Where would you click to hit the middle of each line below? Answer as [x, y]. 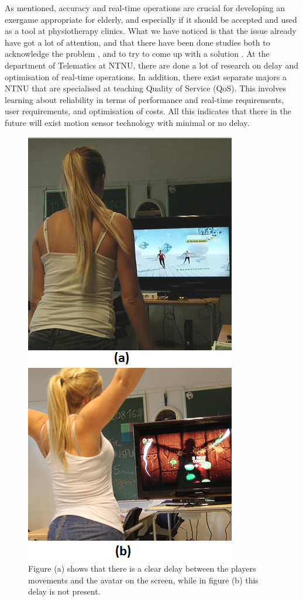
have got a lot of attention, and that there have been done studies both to [137, 42]
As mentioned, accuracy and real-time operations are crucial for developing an [145, 8]
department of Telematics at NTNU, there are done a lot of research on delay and [151, 65]
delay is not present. [64, 591]
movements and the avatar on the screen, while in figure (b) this [143, 580]
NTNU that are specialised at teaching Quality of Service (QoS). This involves [146, 88]
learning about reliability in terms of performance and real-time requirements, [144, 99]
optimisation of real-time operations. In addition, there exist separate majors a [146, 76]
